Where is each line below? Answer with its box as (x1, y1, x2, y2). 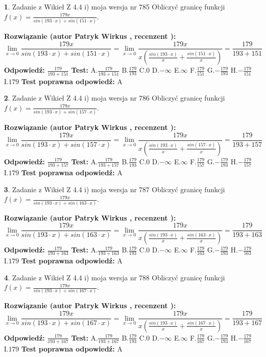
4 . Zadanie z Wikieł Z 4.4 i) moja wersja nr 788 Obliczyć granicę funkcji (4, 272, 225, 282)
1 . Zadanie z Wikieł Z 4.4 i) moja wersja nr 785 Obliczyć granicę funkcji (4, 1, 225, 11)
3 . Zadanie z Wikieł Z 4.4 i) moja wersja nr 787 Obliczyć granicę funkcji (4, 184, 225, 194)
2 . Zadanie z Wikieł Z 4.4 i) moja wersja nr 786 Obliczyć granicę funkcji (4, 93, 225, 103)
